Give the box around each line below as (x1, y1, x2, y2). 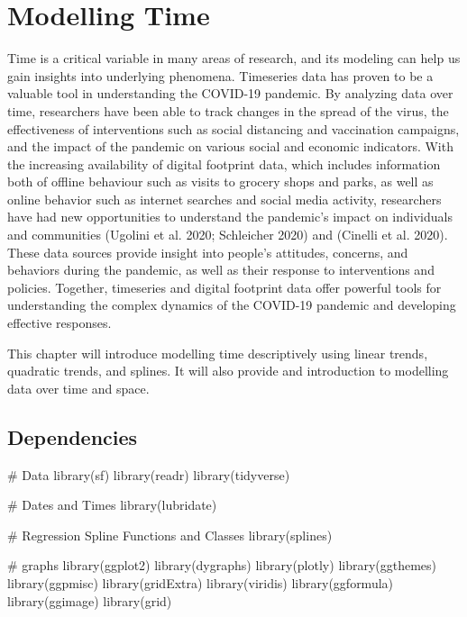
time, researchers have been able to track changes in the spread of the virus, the (7, 101, 449, 120)
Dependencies (7, 422, 138, 450)
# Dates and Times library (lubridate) (7, 495, 217, 514)
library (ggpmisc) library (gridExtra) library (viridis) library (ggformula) (7, 573, 394, 592)
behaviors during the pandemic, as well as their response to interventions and (7, 260, 435, 279)
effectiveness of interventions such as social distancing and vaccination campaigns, (7, 119, 460, 138)
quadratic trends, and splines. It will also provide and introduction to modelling (7, 361, 449, 380)
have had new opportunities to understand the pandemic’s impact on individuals (7, 207, 453, 226)
